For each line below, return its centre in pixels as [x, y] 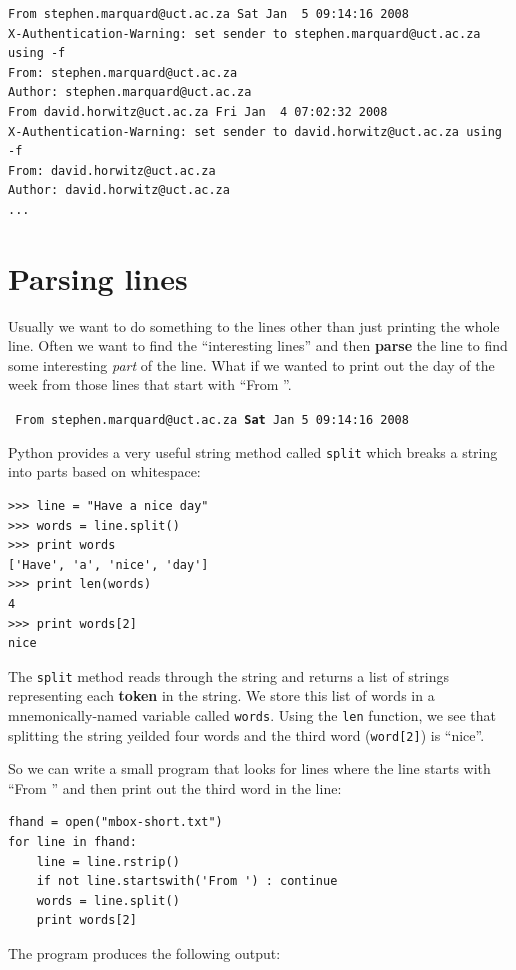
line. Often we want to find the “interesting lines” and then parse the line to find [258, 345]
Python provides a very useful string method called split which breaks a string [253, 451]
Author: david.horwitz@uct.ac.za [119, 190]
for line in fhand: [72, 842]
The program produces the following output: [144, 953]
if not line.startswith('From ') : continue [187, 881]
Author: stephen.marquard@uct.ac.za [130, 92]
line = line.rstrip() [108, 861]
